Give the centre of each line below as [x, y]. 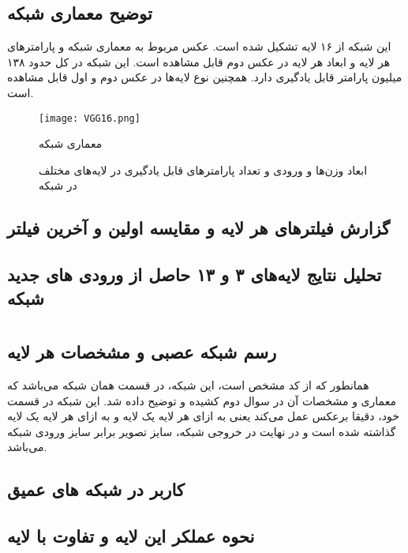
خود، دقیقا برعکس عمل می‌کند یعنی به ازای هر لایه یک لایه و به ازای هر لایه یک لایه [203, 416]
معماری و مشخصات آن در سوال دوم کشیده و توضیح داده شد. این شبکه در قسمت [202, 400]
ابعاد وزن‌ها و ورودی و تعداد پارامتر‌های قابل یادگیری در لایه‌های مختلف [203, 169]
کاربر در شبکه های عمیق [96, 489]
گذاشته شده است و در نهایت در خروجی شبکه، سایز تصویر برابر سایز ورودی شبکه [202, 431]
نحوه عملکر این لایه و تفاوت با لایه [131, 536]
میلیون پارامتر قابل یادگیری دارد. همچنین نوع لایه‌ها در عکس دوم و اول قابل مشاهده [205, 77]
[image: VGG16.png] [90, 118]
